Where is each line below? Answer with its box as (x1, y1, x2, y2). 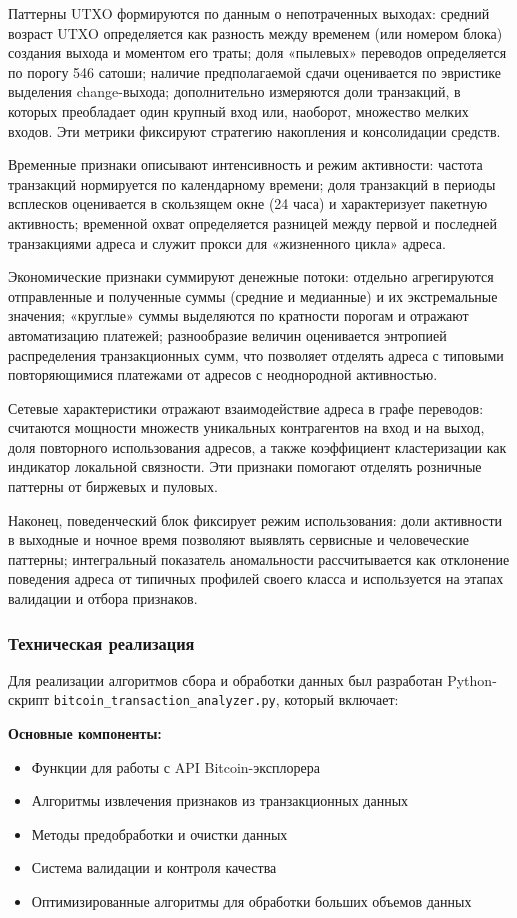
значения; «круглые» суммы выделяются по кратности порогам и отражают (8, 305, 469, 326)
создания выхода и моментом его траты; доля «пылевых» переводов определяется (8, 42, 507, 63)
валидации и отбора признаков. (8, 588, 198, 609)
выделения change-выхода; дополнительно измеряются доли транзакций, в (8, 81, 461, 102)
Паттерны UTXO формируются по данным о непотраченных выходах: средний (8, 3, 490, 23)
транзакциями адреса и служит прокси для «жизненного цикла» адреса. (8, 232, 446, 253)
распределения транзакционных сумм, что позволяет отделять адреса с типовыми (8, 344, 504, 365)
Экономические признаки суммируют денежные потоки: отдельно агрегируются (8, 266, 494, 287)
